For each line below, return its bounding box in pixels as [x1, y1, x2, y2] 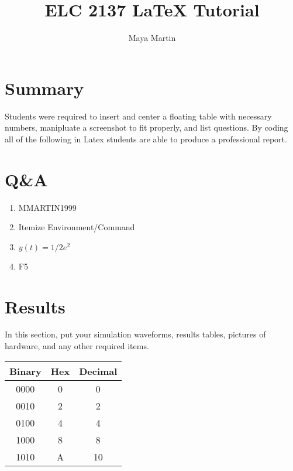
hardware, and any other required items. [5, 340, 149, 352]
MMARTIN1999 [18, 201, 77, 213]
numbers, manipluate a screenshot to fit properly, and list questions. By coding [5, 121, 288, 134]
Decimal [79, 364, 118, 378]
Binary [9, 364, 42, 378]
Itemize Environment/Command [18, 221, 135, 233]
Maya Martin [128, 32, 176, 44]
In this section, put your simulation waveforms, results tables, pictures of [5, 328, 266, 340]
